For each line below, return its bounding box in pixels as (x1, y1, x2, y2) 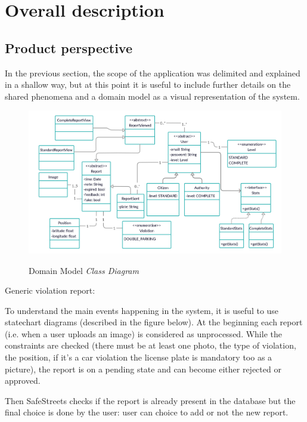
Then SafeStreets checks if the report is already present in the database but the (5, 394, 296, 406)
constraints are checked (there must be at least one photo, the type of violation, (5, 339, 296, 352)
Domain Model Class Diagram (29, 264, 139, 276)
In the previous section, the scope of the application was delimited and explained (5, 66, 300, 79)
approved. (5, 374, 41, 387)
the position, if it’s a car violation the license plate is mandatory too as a (5, 351, 272, 364)
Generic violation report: (5, 284, 95, 297)
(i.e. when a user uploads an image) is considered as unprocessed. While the (5, 327, 282, 340)
